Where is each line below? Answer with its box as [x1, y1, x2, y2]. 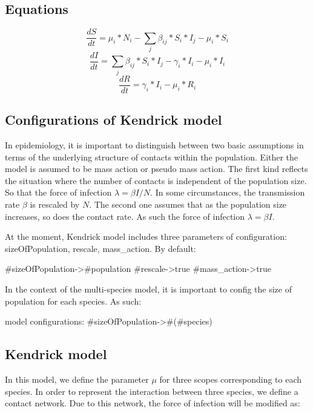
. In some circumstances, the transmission [150, 186, 305, 199]
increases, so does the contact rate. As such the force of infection [5, 210, 245, 222]
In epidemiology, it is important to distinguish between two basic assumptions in [5, 139, 304, 151]
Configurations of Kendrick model [5, 110, 222, 129]
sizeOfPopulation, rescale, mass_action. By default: [5, 242, 196, 254]
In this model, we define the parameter [5, 372, 149, 385]
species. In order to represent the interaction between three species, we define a [5, 385, 298, 397]
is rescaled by [30, 198, 80, 211]
